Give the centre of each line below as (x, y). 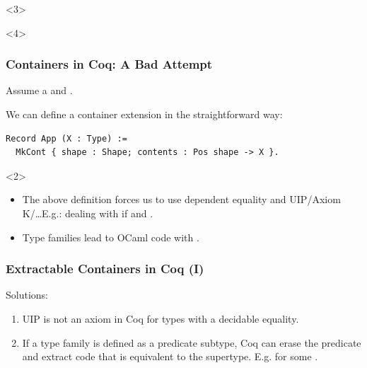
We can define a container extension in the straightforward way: (144, 114)
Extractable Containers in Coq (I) (105, 269)
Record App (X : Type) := (66, 138)
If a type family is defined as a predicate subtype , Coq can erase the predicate (192, 342)
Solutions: (27, 295)
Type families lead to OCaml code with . (111, 237)
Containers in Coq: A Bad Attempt (109, 64)
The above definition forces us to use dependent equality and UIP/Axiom (181, 199)
